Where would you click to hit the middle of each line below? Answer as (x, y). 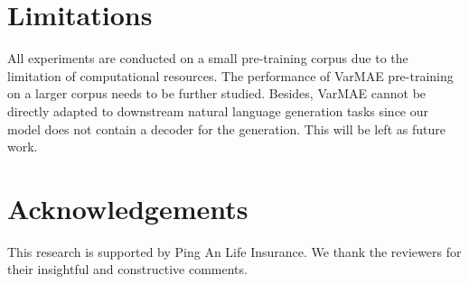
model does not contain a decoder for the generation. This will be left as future (226, 128)
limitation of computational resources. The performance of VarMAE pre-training (230, 75)
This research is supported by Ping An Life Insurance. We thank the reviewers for (234, 251)
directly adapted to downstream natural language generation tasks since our (218, 110)
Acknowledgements (128, 208)
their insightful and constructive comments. (127, 269)
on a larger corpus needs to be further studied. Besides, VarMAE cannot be (217, 93)
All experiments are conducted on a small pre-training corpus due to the (208, 58)
